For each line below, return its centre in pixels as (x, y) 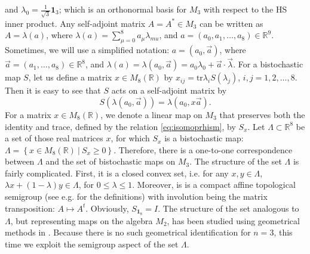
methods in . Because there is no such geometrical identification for (128, 232)
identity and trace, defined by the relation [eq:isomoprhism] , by (120, 126)
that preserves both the (262, 114)
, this (283, 232)
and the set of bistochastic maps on (111, 161)
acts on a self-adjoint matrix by (169, 90)
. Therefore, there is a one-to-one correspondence (203, 149)
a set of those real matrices (54, 138)
